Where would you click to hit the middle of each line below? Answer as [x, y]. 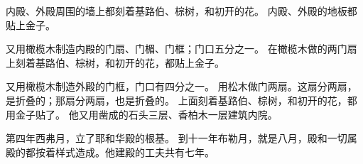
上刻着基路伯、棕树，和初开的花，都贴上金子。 [115, 62]
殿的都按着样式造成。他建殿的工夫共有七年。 [110, 152]
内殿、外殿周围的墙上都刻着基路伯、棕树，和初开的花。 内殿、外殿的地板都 [181, 11]
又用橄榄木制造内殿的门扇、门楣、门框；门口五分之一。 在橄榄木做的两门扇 [181, 49]
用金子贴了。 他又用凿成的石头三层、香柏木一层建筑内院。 [142, 114]
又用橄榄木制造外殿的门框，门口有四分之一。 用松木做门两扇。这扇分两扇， [181, 86]
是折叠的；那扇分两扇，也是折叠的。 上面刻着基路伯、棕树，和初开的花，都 [181, 100]
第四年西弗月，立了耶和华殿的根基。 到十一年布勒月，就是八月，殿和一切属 [181, 138]
